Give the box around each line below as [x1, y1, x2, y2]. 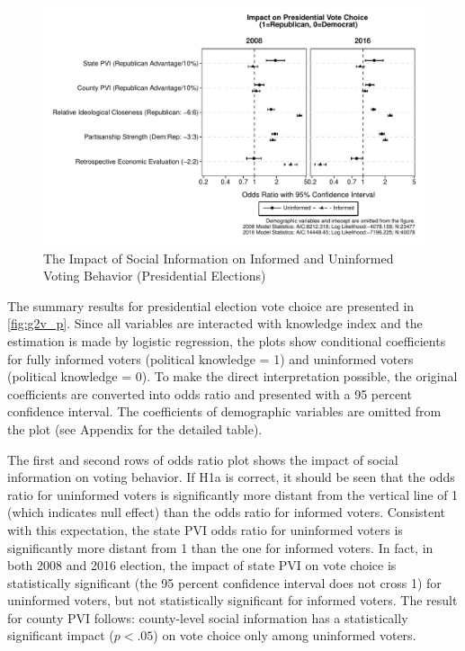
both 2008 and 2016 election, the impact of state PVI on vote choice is [7, 556, 397, 575]
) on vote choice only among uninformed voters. [153, 626, 416, 645]
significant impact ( [7, 626, 114, 645]
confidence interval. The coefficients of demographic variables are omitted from [7, 402, 442, 421]
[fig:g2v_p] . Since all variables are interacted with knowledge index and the [7, 314, 423, 333]
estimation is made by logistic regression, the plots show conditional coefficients [7, 331, 446, 350]
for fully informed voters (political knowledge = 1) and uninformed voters [7, 349, 414, 368]
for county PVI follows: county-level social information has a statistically [7, 608, 408, 627]
